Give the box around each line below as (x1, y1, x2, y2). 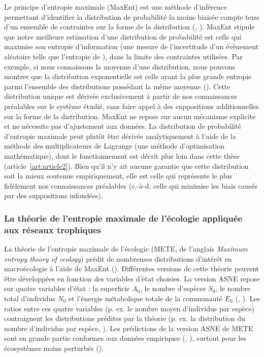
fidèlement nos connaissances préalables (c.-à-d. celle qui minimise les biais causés (4, 180, 258, 191)
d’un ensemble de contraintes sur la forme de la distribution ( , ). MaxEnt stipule (4, 21, 255, 32)
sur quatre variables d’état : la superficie (4, 283, 130, 294)
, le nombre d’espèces (140, 283, 206, 294)
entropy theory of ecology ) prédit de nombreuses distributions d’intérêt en (4, 253, 232, 264)
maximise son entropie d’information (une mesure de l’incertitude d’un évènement (4, 41, 259, 52)
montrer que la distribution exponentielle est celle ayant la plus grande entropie (4, 71, 252, 82)
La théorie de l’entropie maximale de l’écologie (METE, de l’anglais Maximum (4, 243, 248, 254)
